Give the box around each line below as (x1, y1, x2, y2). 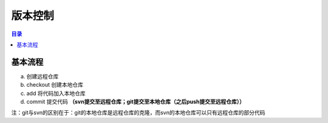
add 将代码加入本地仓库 (26, 89, 86, 96)
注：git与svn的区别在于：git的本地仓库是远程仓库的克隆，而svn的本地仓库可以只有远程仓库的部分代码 (11, 109, 265, 116)
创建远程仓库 (26, 72, 59, 80)
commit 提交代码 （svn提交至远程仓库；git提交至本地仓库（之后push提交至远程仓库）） (26, 98, 245, 106)
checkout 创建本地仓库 (26, 81, 83, 89)
